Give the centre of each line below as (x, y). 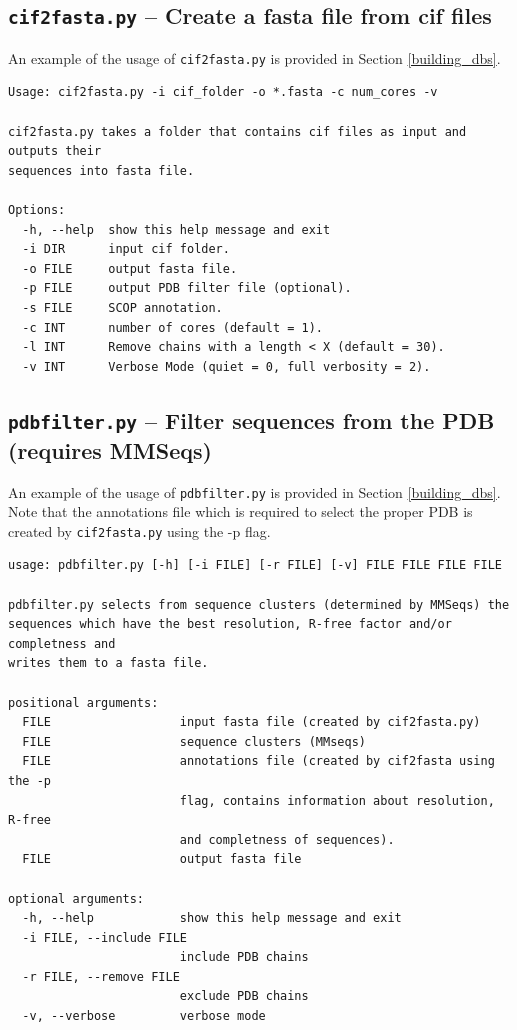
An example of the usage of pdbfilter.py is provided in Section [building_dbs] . (254, 491)
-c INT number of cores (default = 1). (172, 327)
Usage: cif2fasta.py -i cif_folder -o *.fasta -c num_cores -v (223, 92)
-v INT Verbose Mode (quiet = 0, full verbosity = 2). (226, 366)
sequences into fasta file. (101, 170)
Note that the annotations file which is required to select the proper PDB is (240, 511)
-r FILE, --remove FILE (101, 976)
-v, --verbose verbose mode (144, 1016)
